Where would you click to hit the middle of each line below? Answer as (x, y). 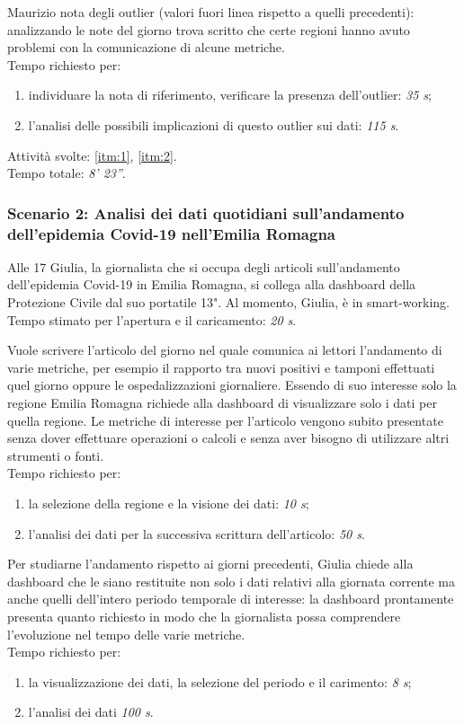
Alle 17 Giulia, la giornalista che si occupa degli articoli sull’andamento (204, 266)
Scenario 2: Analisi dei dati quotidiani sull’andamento (206, 212)
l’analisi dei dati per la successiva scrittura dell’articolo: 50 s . (196, 533)
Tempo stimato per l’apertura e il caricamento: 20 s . (152, 319)
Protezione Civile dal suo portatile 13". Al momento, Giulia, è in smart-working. (228, 302)
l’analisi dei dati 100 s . (91, 712)
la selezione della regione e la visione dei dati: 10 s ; (169, 503)
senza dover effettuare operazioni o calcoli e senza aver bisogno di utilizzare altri (228, 438)
